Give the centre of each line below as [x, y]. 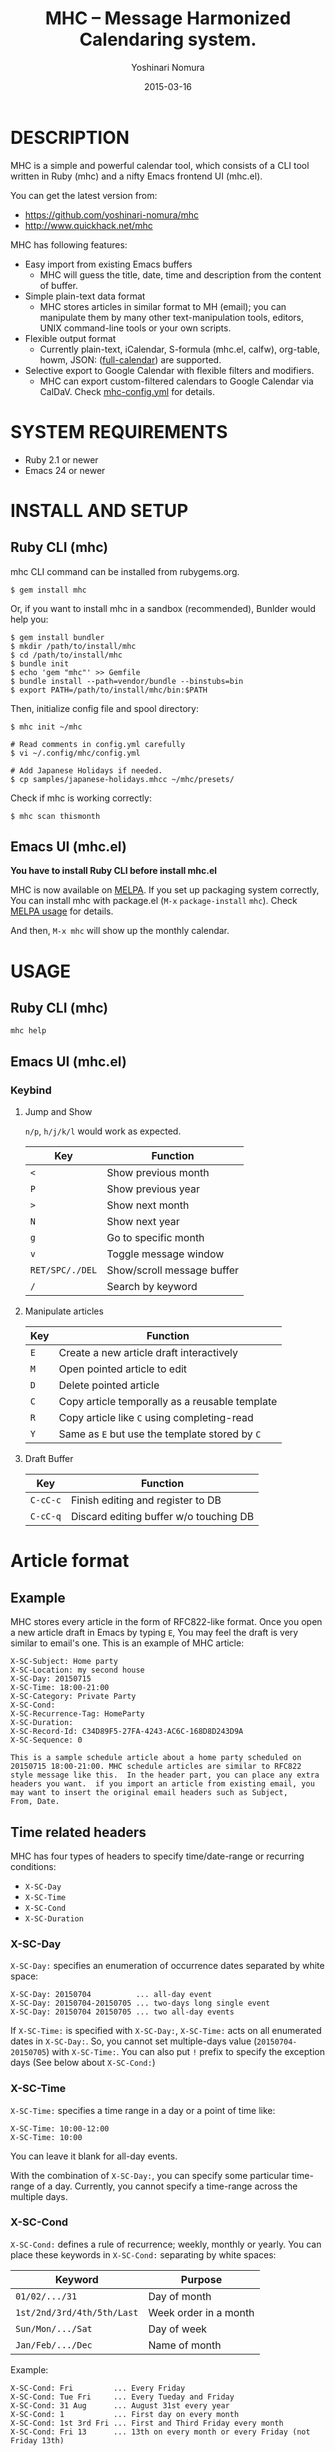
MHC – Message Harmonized [168, 18]
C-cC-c [45, 1500]
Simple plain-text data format [85, 296]
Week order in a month [201, 2312]
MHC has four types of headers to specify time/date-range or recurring [157, 1856]
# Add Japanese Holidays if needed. [86, 770]
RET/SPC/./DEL [63, 1270]
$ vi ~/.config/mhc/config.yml [75, 753]
